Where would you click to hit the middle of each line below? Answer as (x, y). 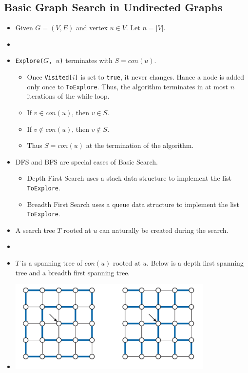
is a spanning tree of (52, 263)
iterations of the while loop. (68, 96)
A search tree (35, 230)
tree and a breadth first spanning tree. (73, 272)
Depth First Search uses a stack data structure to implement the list (129, 178)
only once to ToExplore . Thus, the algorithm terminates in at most (127, 86)
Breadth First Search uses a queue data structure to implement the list (133, 204)
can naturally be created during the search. (164, 230)
